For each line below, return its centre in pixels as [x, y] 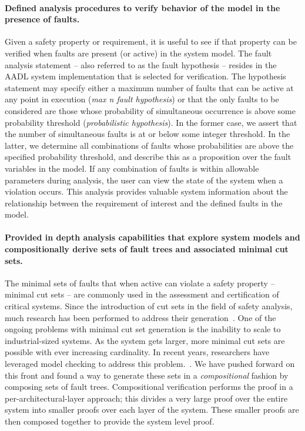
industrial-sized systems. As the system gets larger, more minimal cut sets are [145, 340]
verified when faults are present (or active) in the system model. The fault [138, 53]
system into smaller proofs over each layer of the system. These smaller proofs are [152, 410]
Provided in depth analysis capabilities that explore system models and [152, 237]
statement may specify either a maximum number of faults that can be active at [149, 87]
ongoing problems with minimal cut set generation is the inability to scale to [143, 329]
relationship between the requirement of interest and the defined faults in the [144, 203]
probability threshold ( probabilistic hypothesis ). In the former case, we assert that [151, 122]
